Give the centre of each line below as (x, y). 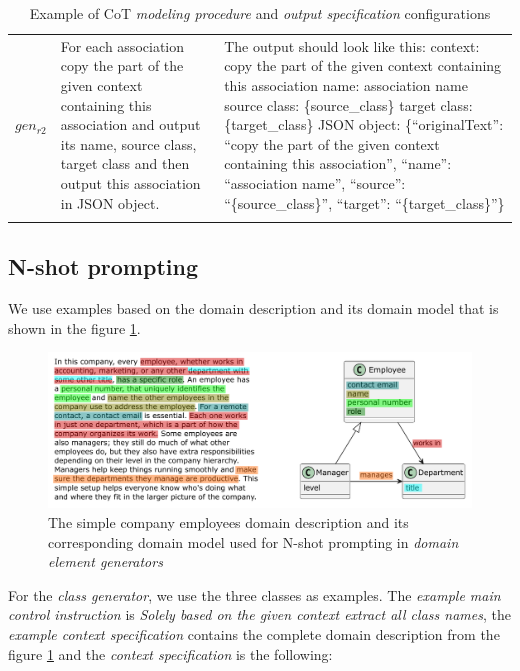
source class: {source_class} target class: (348, 104)
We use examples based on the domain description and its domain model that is (253, 308)
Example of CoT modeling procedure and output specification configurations (260, 13)
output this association (130, 183)
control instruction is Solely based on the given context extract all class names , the (259, 614)
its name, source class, (128, 143)
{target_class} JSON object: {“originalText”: (364, 124)
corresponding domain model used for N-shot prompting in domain (253, 541)
